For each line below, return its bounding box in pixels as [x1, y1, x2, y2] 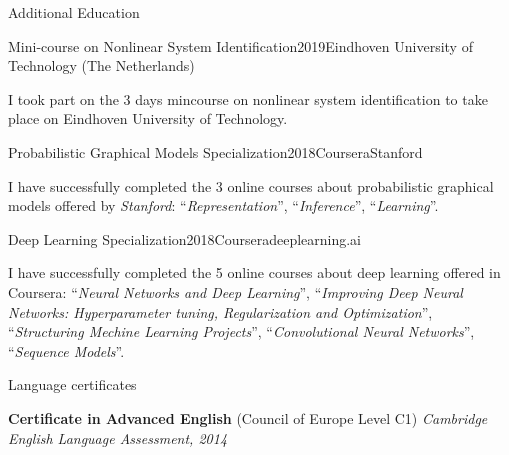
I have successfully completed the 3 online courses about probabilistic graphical [8, 175, 494, 196]
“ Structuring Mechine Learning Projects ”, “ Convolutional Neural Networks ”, [8, 321, 475, 342]
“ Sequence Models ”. [8, 340, 125, 361]
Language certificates [8, 374, 137, 395]
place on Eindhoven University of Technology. [8, 108, 288, 129]
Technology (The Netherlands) [8, 55, 195, 76]
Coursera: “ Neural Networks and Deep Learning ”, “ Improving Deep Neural [8, 281, 463, 302]
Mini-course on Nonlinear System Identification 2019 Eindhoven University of [8, 35, 473, 56]
